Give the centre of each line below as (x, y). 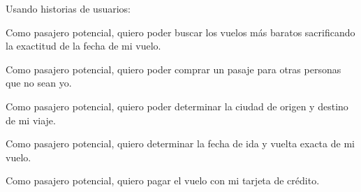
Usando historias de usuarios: (68, 8)
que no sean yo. (39, 83)
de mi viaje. (31, 120)
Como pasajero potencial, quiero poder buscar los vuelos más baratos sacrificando (180, 32)
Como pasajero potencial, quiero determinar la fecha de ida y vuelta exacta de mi (180, 143)
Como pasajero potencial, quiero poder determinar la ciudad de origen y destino (177, 106)
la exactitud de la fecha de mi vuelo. (83, 46)
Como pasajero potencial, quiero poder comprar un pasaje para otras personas (174, 69)
